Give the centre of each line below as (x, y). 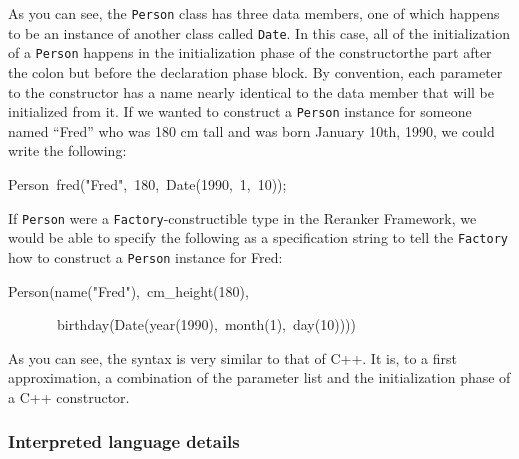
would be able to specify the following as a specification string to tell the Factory (258, 237)
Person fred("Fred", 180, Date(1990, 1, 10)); (147, 184)
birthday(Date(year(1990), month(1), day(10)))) (206, 324)
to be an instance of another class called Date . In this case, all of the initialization (259, 32)
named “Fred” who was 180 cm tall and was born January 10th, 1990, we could (251, 130)
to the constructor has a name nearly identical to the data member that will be (251, 91)
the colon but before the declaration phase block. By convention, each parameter (255, 71)
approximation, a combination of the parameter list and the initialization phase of (259, 377)
